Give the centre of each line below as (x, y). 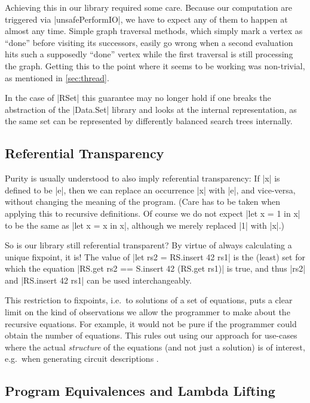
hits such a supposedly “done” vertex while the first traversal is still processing (149, 54)
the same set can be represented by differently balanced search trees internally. (149, 121)
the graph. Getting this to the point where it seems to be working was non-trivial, (155, 65)
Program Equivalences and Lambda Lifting (140, 391)
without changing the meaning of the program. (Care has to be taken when (143, 201)
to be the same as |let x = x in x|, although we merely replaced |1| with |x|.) (145, 225)
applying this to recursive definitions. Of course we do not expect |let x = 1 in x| (153, 213)
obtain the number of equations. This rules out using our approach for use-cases (151, 335)
